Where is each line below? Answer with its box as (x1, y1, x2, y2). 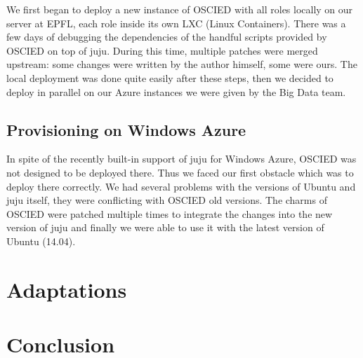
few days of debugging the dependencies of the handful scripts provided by (6, 29, 327, 44)
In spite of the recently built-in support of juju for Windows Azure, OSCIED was (6, 151, 357, 166)
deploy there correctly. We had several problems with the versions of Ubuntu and (6, 179, 356, 193)
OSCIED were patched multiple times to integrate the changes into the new (6, 206, 333, 221)
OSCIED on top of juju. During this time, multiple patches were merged (6, 43, 318, 57)
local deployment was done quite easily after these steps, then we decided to (6, 70, 334, 85)
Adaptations (6, 275, 127, 303)
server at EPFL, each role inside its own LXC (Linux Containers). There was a (6, 15, 346, 30)
